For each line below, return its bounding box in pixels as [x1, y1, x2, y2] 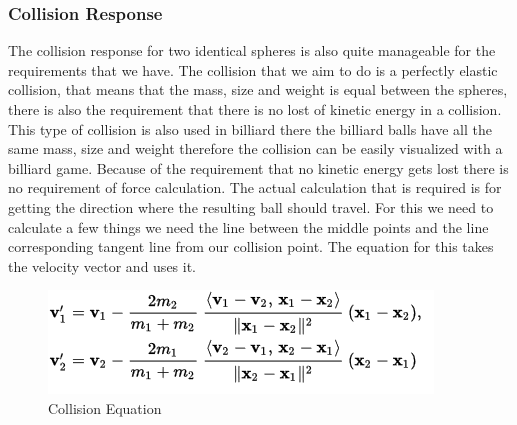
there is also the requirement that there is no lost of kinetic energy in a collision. [8, 99, 502, 119]
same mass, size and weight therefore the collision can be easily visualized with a [8, 138, 503, 159]
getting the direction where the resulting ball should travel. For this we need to [8, 196, 494, 217]
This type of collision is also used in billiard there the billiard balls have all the [8, 118, 492, 139]
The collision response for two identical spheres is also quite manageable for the [8, 40, 496, 61]
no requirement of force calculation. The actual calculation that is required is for [8, 177, 502, 198]
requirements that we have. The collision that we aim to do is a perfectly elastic [8, 59, 498, 80]
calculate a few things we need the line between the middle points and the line [8, 216, 489, 237]
